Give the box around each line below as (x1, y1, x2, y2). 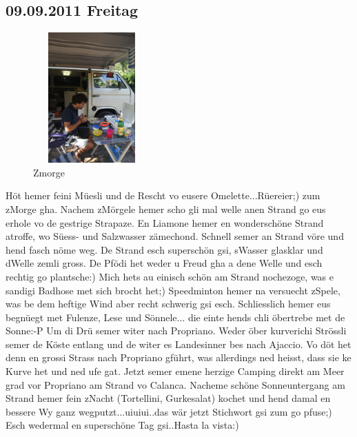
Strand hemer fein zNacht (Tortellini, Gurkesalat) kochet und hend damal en (6, 391, 331, 405)
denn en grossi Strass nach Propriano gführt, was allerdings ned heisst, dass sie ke (6, 350, 351, 365)
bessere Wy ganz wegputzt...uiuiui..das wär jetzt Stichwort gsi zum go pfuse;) (6, 404, 332, 418)
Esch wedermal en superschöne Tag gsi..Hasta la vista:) (6, 418, 239, 432)
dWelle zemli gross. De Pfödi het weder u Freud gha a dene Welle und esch (6, 256, 323, 270)
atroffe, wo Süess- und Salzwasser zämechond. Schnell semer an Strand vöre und (6, 229, 344, 243)
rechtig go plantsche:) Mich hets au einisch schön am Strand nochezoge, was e (6, 269, 334, 283)
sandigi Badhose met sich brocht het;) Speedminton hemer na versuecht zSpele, (6, 283, 340, 297)
